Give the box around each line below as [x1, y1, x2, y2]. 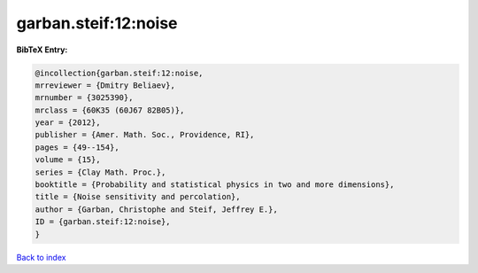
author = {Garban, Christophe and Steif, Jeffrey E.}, [35, 204, 278, 214]
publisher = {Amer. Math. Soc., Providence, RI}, [35, 129, 255, 140]
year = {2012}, [35, 118, 101, 128]
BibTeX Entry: [16, 44, 68, 55]
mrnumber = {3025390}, [35, 93, 134, 103]
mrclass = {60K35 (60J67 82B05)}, [35, 105, 185, 115]
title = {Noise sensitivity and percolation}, [35, 191, 241, 202]
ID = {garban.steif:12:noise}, [35, 217, 172, 227]
